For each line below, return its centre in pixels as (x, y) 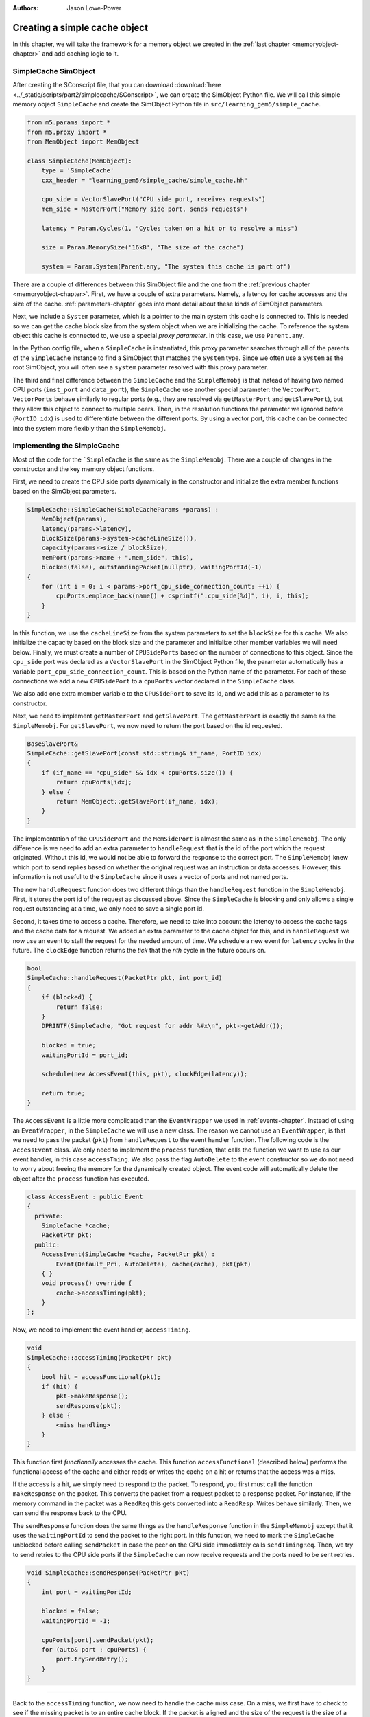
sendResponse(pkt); (88, 1406)
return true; (63, 1093)
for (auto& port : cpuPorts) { (94, 1649)
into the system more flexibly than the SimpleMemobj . (89, 428)
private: (49, 1216)
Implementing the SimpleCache (66, 446)
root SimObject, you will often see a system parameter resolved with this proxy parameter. (140, 367)
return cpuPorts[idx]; (94, 782)
